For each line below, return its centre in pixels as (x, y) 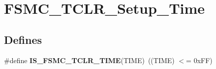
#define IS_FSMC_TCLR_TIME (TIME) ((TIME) (89, 60)
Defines (23, 39)
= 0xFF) (199, 60)
